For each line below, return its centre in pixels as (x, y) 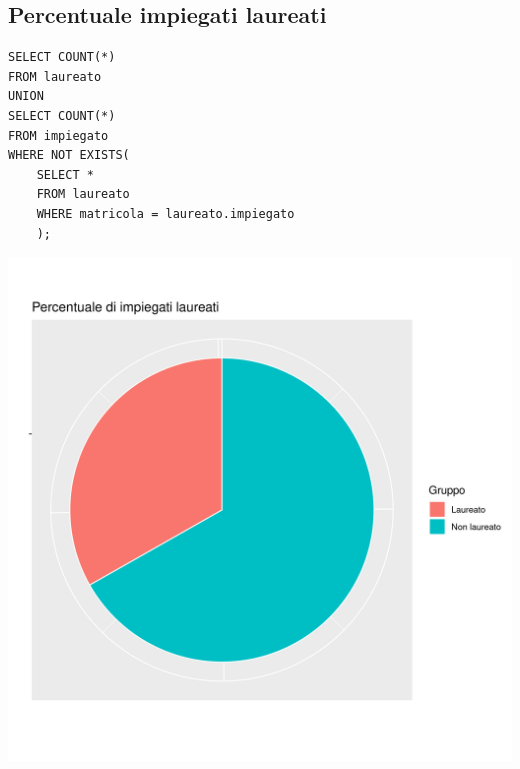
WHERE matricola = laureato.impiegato (165, 213)
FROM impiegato (58, 135)
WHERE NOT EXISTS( (69, 155)
